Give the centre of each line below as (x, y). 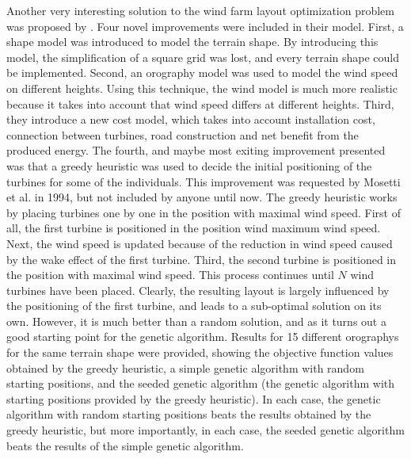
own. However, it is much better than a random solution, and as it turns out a (196, 321)
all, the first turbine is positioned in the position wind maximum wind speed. (194, 228)
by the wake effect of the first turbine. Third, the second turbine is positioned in (202, 259)
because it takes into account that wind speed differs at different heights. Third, (200, 103)
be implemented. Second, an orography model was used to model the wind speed (202, 73)
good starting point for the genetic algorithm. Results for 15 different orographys (203, 337)
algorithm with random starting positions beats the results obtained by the (189, 414)
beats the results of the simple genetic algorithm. (125, 445)
